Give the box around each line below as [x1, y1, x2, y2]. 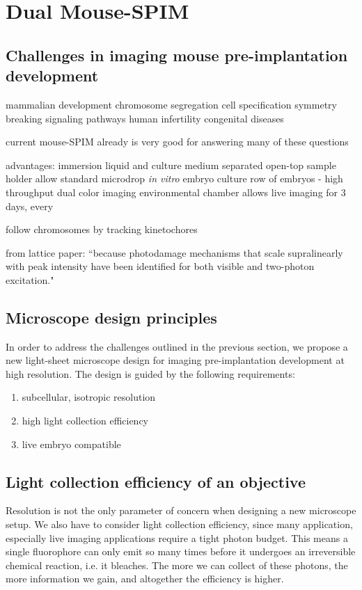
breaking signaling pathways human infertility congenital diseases [6, 111, 284, 125]
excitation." [6, 272, 54, 287]
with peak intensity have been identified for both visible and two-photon [6, 259, 315, 273]
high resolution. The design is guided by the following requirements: [6, 366, 295, 381]
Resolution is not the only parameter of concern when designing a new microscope [6, 503, 356, 518]
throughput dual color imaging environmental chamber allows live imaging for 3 [6, 184, 346, 199]
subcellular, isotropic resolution [22, 390, 156, 404]
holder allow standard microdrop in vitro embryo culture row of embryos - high [6, 171, 343, 186]
